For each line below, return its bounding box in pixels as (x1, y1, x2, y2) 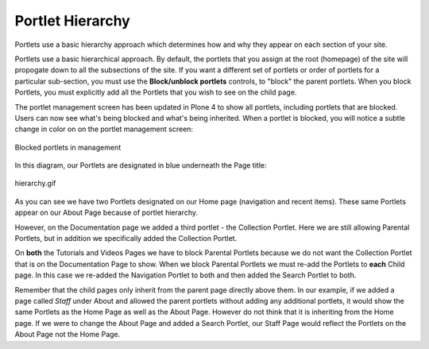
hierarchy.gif (14, 179, 56, 188)
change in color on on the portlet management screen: (14, 124, 194, 134)
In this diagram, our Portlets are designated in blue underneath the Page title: (14, 161, 267, 170)
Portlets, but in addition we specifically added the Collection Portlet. (14, 234, 238, 243)
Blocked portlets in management (14, 142, 122, 152)
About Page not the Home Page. (14, 330, 121, 339)
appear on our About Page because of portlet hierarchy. (14, 207, 199, 218)
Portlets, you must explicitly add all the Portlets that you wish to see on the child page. (14, 87, 297, 97)
